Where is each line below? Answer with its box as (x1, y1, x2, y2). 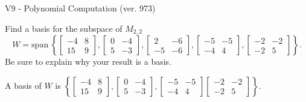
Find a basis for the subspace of (5, 22, 123, 34)
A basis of (5, 79, 42, 91)
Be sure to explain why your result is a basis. (5, 55, 172, 68)
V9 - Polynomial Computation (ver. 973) (5, 2, 156, 14)
